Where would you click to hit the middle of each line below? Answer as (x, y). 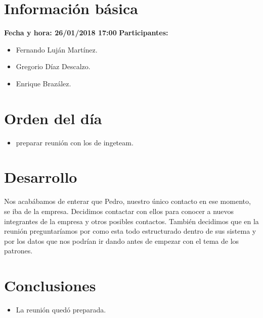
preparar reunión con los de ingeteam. (75, 142)
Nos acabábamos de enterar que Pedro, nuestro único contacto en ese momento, (127, 201)
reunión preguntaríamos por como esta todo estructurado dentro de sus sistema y (130, 231)
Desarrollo (41, 177)
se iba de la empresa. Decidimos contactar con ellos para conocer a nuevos (119, 211)
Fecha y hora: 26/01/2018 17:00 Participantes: (86, 33)
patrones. (18, 251)
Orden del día (53, 118)
